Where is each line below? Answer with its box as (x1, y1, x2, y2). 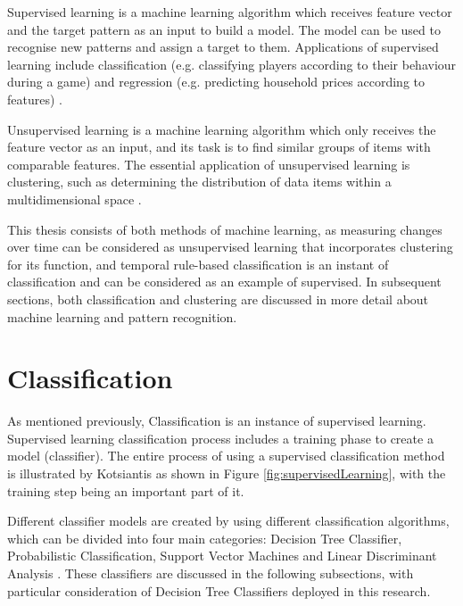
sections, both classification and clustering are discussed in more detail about (7, 289, 429, 308)
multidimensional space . (7, 189, 142, 208)
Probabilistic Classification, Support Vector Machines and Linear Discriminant (7, 546, 437, 565)
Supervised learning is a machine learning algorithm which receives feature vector (7, 3, 452, 21)
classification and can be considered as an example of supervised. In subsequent (7, 272, 442, 291)
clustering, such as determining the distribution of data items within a (7, 172, 392, 191)
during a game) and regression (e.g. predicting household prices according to (7, 72, 426, 91)
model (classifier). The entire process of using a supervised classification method (7, 446, 445, 465)
